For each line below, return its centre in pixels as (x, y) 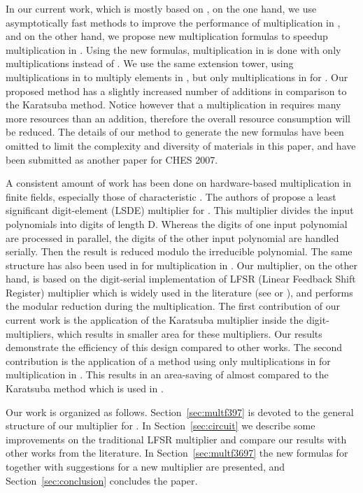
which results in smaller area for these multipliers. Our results (190, 333)
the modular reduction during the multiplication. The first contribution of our (173, 306)
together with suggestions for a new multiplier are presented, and (145, 466)
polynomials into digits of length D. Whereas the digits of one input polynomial (177, 223)
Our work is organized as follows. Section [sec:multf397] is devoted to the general (180, 412)
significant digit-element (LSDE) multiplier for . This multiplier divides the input (180, 210)
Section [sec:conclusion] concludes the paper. (102, 480)
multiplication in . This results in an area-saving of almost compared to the (167, 374)
